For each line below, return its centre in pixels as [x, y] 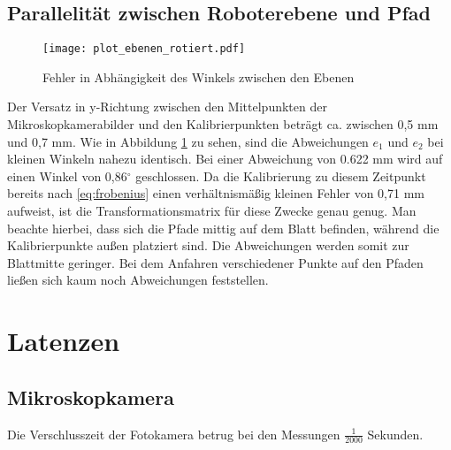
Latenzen [64, 341]
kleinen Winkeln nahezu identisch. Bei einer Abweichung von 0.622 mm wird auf [225, 159]
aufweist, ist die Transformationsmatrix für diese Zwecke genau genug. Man [212, 211]
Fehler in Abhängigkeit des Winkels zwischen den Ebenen [199, 76]
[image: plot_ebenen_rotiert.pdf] [144, 49]
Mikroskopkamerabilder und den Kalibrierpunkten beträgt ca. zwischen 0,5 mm [223, 124]
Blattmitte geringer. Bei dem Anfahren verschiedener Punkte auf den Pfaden [215, 262]
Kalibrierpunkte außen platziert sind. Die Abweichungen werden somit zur [208, 245]
